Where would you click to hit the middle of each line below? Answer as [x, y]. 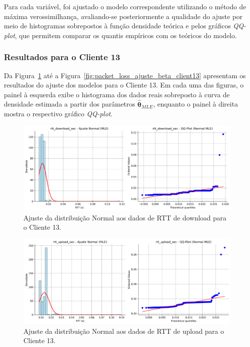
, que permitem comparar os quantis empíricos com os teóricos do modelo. [126, 35]
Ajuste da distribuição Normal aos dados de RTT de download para [125, 217]
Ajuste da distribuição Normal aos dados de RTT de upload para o [124, 331]
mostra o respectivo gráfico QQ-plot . [58, 114]
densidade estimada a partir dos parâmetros [70, 104]
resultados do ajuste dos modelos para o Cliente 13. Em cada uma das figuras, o [124, 85]
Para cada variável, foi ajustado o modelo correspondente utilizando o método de [125, 6]
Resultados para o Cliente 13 [62, 57]
